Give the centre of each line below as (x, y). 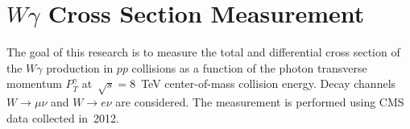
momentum (34, 83)
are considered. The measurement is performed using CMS (260, 102)
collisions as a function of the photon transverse (249, 67)
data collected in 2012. (63, 117)
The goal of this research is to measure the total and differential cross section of (203, 52)
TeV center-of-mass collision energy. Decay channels (269, 83)
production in (80, 67)
